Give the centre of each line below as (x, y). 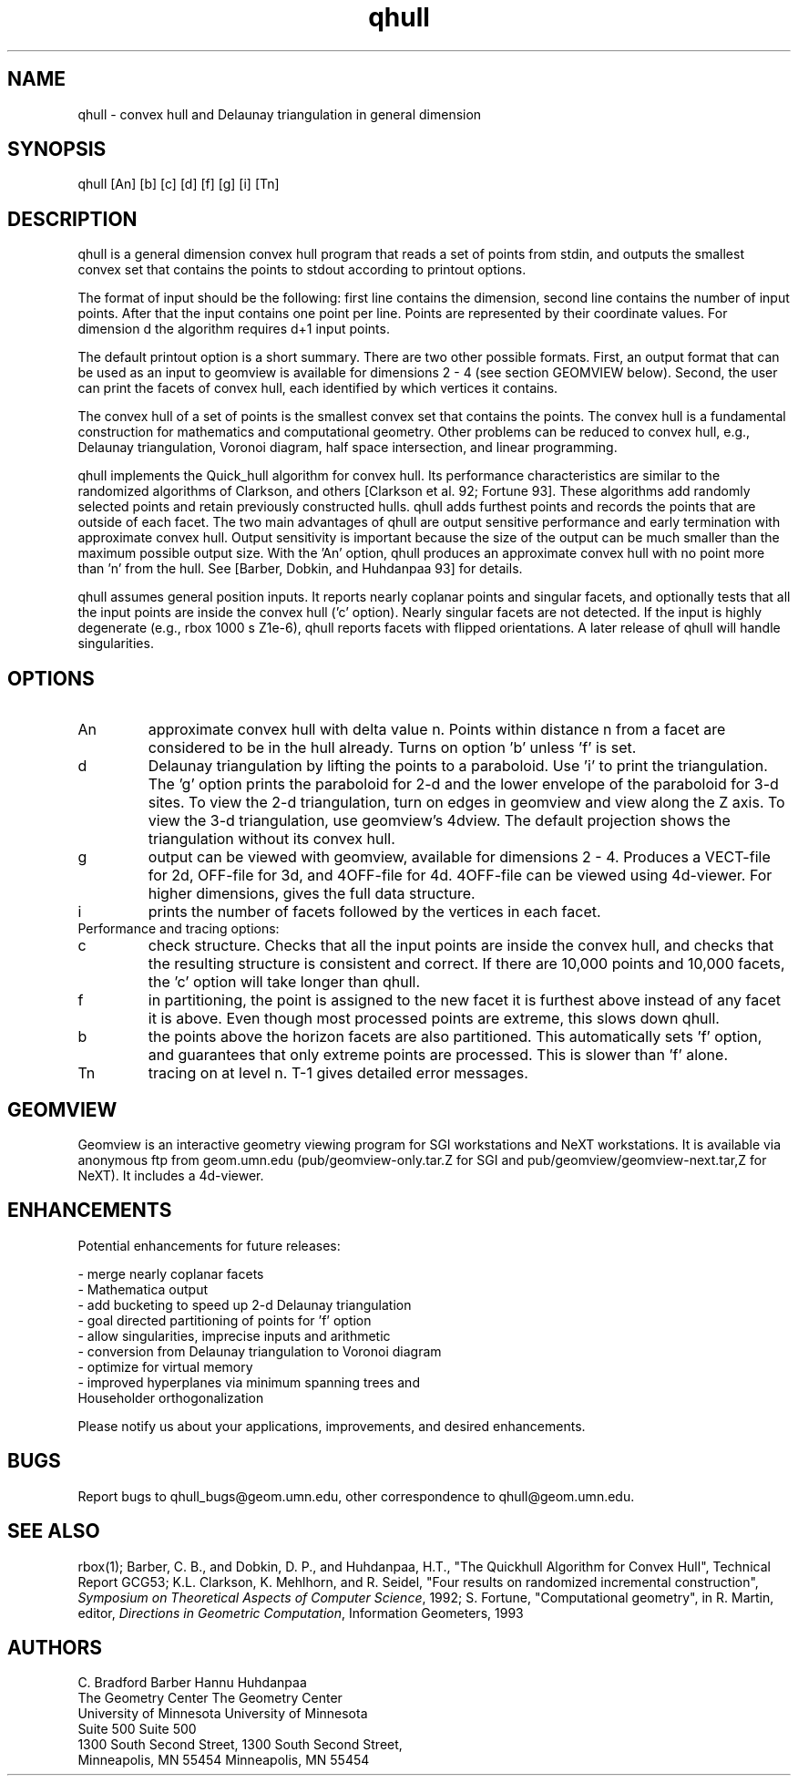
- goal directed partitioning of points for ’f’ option (225, 1320)
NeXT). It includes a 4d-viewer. (171, 1175)
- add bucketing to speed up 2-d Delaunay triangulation (245, 1304)
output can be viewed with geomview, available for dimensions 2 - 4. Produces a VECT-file (459, 857)
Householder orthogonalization (171, 1397)
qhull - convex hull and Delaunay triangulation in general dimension (280, 114)
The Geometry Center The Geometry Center (210, 1698)
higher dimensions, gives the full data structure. (312, 894)
